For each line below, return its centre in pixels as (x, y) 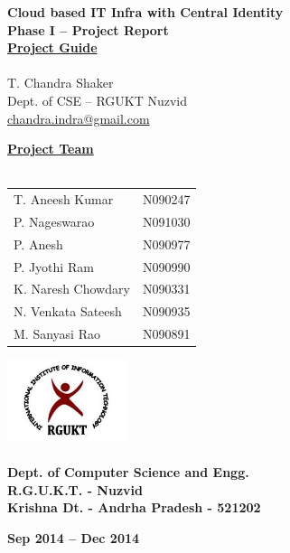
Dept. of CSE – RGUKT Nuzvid (98, 100)
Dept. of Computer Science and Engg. (128, 472)
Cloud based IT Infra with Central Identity (145, 12)
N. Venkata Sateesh (68, 311)
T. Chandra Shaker (61, 83)
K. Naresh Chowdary (72, 289)
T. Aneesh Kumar (64, 199)
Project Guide (52, 47)
